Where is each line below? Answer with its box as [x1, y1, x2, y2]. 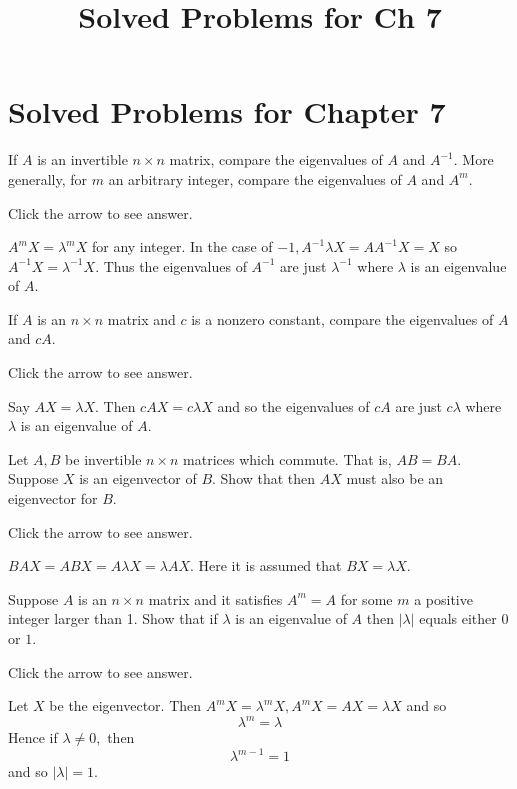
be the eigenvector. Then [49, 695, 202, 716]
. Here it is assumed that [189, 555, 342, 576]
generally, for [8, 168, 88, 189]
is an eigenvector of [79, 468, 197, 489]
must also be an [346, 468, 444, 489]
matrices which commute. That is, [183, 448, 392, 469]
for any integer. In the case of [91, 236, 273, 257]
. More [453, 149, 494, 170]
